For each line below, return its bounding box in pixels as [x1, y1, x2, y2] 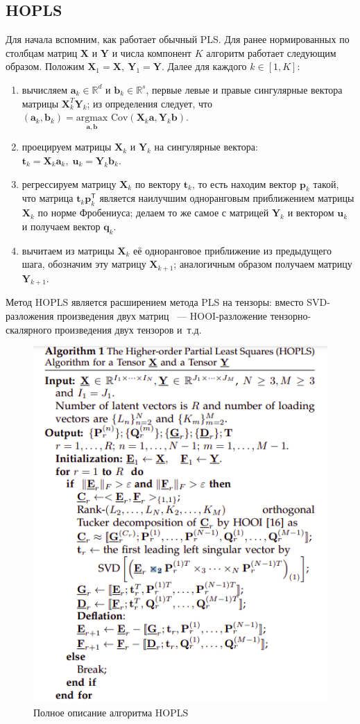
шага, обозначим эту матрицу [22, 257, 146, 271]
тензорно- [270, 309, 311, 322]
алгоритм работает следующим [206, 45, 336, 60]
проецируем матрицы [22, 139, 112, 154]
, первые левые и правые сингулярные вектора [146, 82, 343, 96]
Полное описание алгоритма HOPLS [33, 705, 189, 719]
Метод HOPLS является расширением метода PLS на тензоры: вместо [6, 295, 304, 309]
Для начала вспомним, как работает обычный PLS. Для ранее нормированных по [6, 32, 350, 46]
